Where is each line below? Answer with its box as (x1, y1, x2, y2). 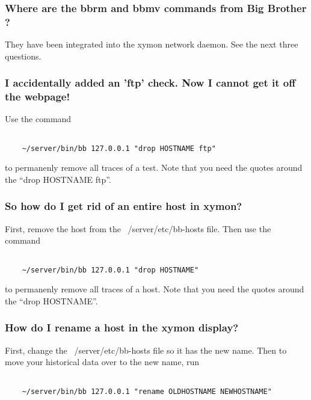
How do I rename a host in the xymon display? (5, 320, 239, 335)
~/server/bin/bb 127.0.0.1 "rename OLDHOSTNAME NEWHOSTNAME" (22, 387, 272, 396)
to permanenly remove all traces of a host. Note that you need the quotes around (5, 283, 304, 295)
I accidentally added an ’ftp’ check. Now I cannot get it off (5, 75, 296, 90)
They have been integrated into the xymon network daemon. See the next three (5, 38, 298, 51)
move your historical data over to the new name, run (5, 355, 199, 368)
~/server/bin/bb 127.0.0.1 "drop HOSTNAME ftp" (22, 144, 216, 153)
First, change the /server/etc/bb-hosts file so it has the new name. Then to (5, 343, 287, 356)
